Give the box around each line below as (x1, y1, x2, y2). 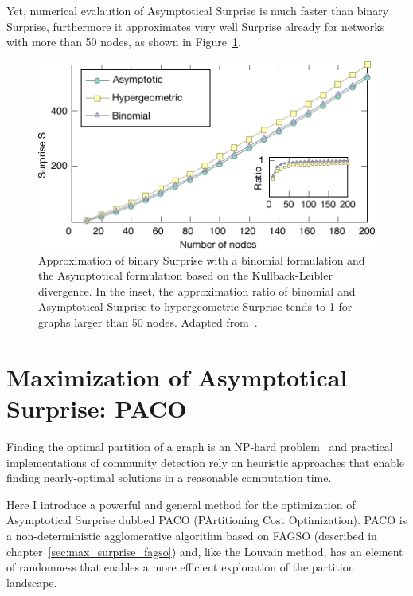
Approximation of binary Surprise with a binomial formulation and (38, 251, 365, 268)
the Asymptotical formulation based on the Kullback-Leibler (38, 267, 333, 284)
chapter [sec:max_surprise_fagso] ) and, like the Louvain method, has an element (6, 543, 403, 559)
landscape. (6, 574, 57, 590)
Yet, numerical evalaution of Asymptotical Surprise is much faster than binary (6, 2, 389, 18)
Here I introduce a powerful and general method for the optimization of (6, 496, 356, 512)
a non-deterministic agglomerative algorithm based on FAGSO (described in (6, 527, 377, 543)
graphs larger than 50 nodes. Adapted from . (38, 314, 258, 331)
